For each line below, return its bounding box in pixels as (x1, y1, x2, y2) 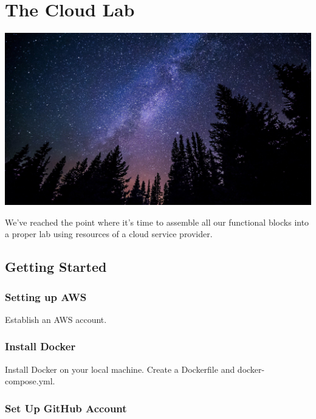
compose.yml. (5, 375, 55, 387)
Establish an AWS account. (5, 313, 107, 325)
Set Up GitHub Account (5, 400, 127, 415)
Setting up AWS (5, 289, 87, 304)
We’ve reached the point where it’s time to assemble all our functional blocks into (5, 215, 309, 228)
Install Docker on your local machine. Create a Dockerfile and (5, 362, 235, 375)
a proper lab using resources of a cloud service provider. (5, 227, 213, 240)
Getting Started (5, 257, 107, 276)
